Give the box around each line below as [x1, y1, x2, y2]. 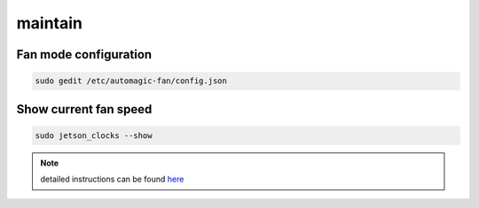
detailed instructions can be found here [40, 173, 185, 185]
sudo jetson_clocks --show [35, 130, 153, 141]
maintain [16, 13, 83, 33]
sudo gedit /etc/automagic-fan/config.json [35, 76, 228, 86]
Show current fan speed [16, 102, 153, 117]
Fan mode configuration [16, 47, 153, 62]
